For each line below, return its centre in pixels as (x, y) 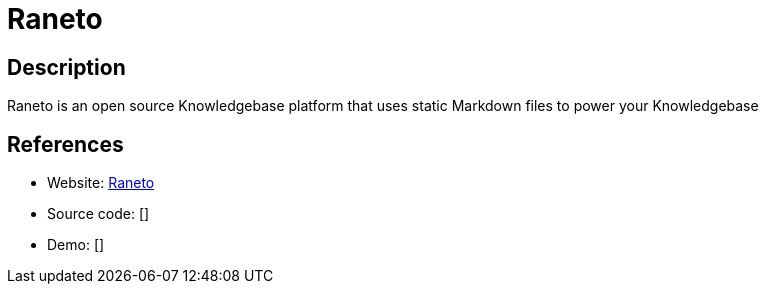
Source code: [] (98, 214)
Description (66, 67)
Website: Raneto (101, 183)
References (65, 144)
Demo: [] (76, 245)
